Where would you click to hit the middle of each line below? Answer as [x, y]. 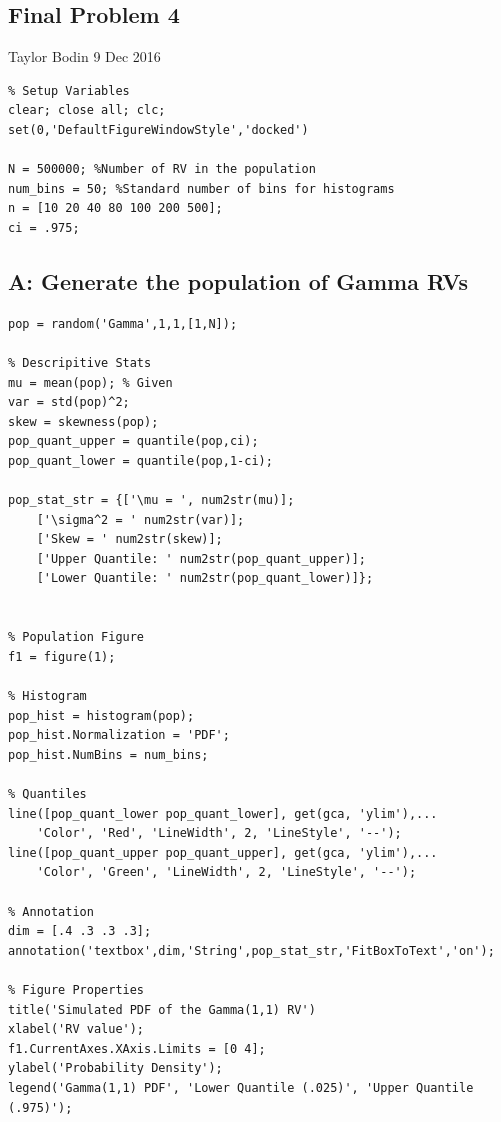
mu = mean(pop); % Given [90, 382]
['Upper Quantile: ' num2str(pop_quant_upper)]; [201, 558]
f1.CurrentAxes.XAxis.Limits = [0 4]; [137, 1048]
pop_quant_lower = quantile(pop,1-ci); [140, 460]
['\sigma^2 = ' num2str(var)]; [140, 519]
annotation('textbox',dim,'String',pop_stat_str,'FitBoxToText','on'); [251, 950]
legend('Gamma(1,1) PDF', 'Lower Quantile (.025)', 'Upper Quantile [241, 1087]
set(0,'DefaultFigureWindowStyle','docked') [158, 129]
